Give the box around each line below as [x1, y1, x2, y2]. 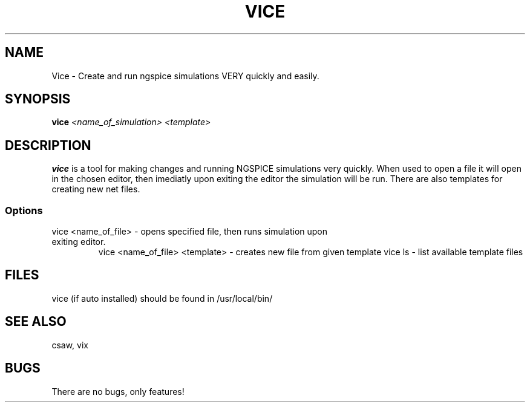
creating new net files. [51, 184, 140, 195]
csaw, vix [51, 339, 88, 350]
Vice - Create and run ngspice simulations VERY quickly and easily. [51, 70, 319, 81]
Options [5, 204, 43, 217]
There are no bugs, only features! [51, 386, 185, 397]
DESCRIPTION [5, 137, 91, 153]
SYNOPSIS [5, 91, 71, 107]
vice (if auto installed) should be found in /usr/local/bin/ [51, 293, 273, 304]
